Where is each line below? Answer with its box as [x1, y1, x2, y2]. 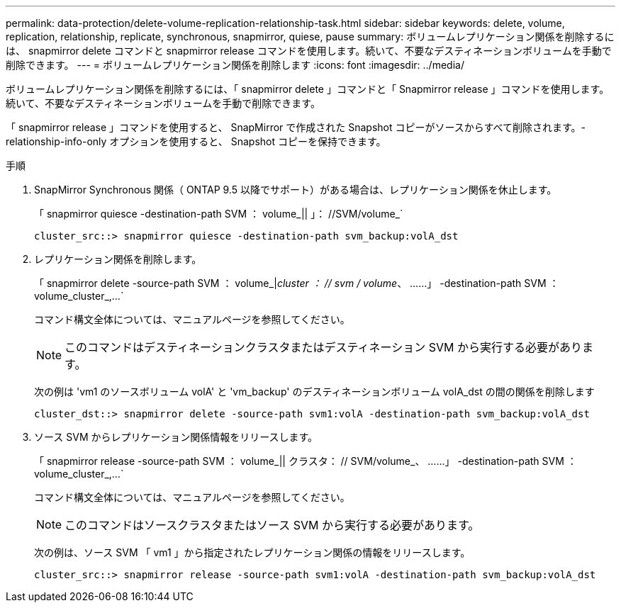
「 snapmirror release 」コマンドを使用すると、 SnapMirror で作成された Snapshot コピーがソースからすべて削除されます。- [6, 121, 586, 133]
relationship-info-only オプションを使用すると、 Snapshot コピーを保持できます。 [6, 135, 386, 147]
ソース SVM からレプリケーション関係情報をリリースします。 [34, 431, 318, 443]
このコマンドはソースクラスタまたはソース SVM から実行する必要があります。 [65, 518, 480, 532]
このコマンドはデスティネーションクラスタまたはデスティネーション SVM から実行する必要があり [65, 340, 582, 354]
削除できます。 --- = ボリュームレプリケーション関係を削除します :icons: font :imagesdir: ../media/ [6, 59, 464, 71]
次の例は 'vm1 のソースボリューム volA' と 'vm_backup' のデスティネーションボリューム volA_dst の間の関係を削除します [34, 385, 595, 398]
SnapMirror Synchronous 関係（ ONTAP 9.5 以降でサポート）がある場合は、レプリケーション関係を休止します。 [34, 184, 557, 196]
